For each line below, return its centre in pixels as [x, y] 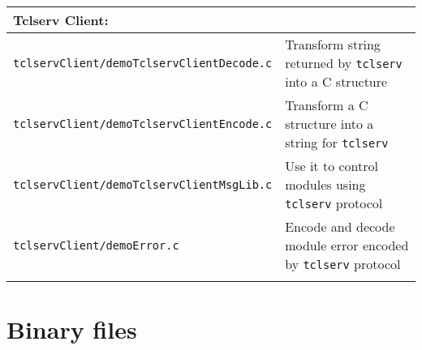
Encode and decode [340, 226]
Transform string [333, 44]
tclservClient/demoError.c [96, 245]
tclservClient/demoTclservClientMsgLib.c [143, 184]
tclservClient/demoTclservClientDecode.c [143, 63]
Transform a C [327, 105]
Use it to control [332, 166]
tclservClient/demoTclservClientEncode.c [143, 124]
